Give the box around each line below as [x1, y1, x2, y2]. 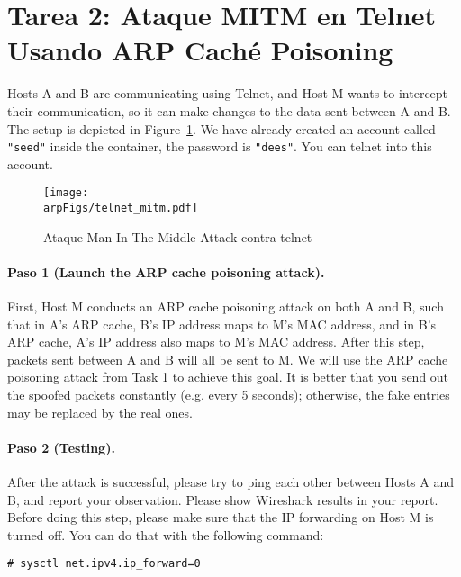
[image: [43, 186, 89, 200]
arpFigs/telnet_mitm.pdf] [43, 202, 198, 214]
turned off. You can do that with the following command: [7, 525, 324, 544]
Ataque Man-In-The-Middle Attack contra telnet [43, 227, 312, 246]
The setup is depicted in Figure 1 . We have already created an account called [7, 119, 436, 138]
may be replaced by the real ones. [7, 402, 193, 421]
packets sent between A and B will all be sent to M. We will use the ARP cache [7, 349, 448, 368]
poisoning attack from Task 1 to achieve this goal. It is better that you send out [7, 367, 449, 386]
